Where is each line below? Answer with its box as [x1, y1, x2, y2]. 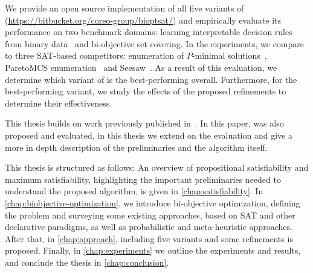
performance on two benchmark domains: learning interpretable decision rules [5, 25, 292, 38]
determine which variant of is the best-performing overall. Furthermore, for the [5, 73, 297, 85]
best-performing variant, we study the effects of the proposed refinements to [5, 85, 286, 97]
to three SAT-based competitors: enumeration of [5, 49, 184, 62]
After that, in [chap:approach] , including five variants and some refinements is [5, 232, 293, 245]
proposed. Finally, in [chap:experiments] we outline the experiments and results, [5, 244, 301, 257]
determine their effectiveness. [5, 96, 112, 109]
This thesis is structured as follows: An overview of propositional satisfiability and [5, 161, 309, 174]
